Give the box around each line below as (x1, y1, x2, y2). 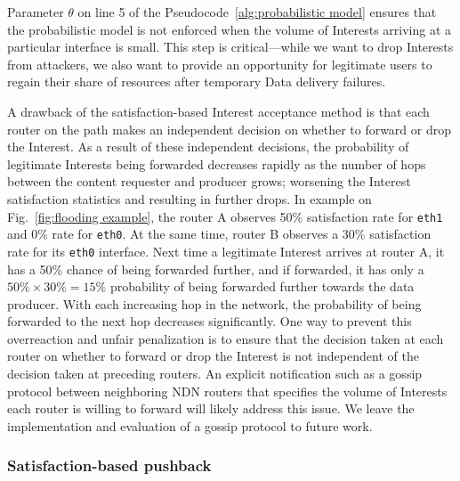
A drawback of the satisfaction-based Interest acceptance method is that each (7, 102, 430, 120)
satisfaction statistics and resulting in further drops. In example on (7, 189, 372, 208)
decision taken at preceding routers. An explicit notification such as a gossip (7, 364, 423, 383)
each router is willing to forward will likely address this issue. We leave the (7, 399, 415, 418)
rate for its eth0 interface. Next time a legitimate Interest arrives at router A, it (7, 241, 445, 260)
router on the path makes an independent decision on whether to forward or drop (7, 119, 452, 138)
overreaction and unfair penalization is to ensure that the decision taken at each (7, 329, 444, 347)
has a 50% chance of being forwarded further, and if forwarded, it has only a (7, 259, 424, 278)
